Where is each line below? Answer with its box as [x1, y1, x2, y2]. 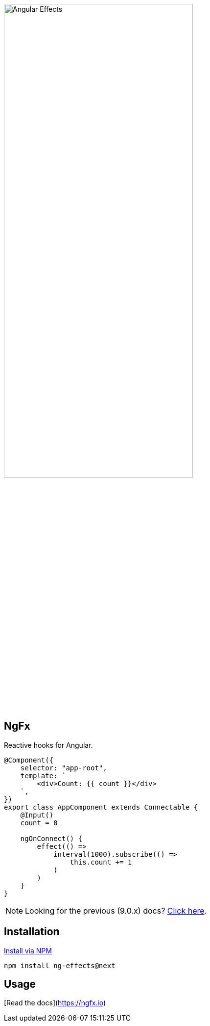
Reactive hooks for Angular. [4, 740, 93, 749]
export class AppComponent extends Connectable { [4, 803, 198, 811]
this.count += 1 [70, 858, 132, 866]
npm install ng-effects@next [4, 961, 116, 970]
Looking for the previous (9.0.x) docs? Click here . [25, 905, 207, 916]
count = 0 [20, 818, 58, 827]
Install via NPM [4, 946, 52, 955]
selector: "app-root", [20, 763, 107, 772]
